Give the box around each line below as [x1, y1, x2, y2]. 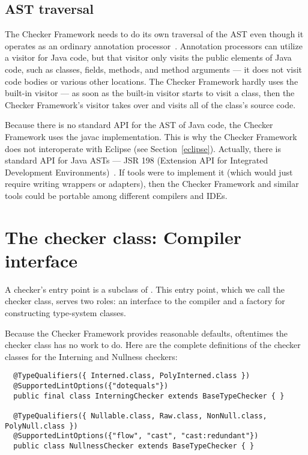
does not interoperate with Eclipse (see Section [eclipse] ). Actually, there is [5, 142, 281, 154]
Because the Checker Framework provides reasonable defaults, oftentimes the [5, 326, 288, 339]
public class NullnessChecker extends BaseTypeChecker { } [13, 441, 255, 450]
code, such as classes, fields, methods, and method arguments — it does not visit [5, 63, 303, 75]
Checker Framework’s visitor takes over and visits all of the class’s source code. [5, 98, 296, 111]
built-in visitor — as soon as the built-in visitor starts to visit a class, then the [5, 87, 295, 99]
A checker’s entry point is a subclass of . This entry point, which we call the [5, 282, 285, 295]
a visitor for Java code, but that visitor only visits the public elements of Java [5, 51, 292, 64]
